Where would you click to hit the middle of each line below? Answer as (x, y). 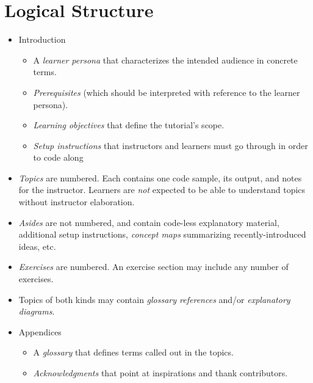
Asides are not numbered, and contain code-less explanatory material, (149, 222)
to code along (58, 157)
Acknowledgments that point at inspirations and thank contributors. (160, 373)
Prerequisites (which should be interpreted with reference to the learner (167, 92)
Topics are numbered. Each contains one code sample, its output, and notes (160, 177)
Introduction (42, 39)
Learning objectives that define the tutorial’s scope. (129, 125)
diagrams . (37, 311)
